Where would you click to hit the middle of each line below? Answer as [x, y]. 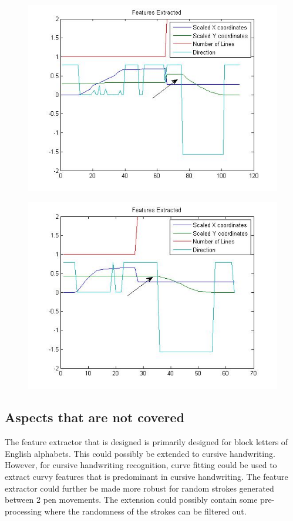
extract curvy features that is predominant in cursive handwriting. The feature [146, 477]
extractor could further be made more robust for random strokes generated [139, 488]
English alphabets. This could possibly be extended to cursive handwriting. [140, 453]
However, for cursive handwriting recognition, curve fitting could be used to [141, 465]
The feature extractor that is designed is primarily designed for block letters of [146, 442]
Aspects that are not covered [95, 417]
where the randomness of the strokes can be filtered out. [145, 511]
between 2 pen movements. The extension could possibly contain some [131, 500]
